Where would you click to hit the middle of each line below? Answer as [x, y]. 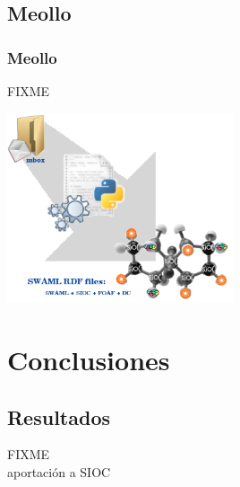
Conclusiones [89, 360]
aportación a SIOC [59, 472]
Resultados [59, 416]
